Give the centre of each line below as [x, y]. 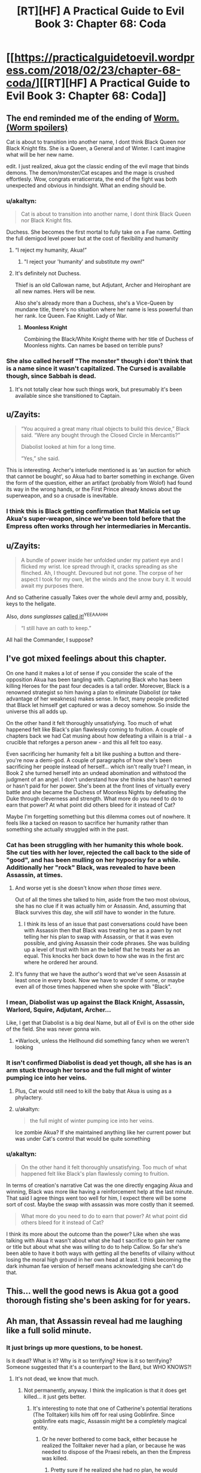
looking [24, 1047]
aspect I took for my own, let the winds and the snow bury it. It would [106, 579]
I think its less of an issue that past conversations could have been [106, 924]
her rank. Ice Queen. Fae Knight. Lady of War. [71, 316]
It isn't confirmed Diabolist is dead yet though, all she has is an [99, 1063]
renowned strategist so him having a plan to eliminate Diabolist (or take [94, 692]
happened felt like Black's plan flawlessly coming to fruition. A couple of [95, 729]
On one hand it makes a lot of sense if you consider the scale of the [89, 673]
